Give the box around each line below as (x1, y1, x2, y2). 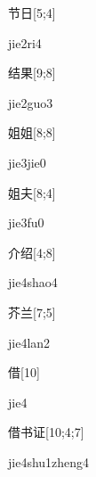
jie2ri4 (8, 33, 42, 52)
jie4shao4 (8, 273, 58, 292)
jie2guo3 (8, 93, 53, 111)
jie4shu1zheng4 (8, 452, 90, 471)
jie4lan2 (8, 333, 51, 351)
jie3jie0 (8, 152, 46, 171)
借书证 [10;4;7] (8, 423, 84, 441)
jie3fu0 (8, 213, 44, 232)
